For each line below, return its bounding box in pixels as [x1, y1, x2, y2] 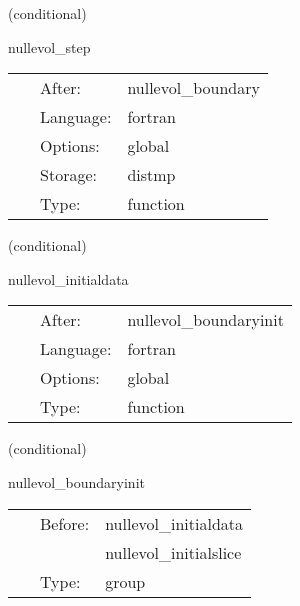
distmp [127, 163, 176, 187]
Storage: [40, 163, 97, 187]
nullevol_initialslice [105, 540, 242, 564]
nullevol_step [8, 36, 91, 57]
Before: [40, 511, 90, 535]
